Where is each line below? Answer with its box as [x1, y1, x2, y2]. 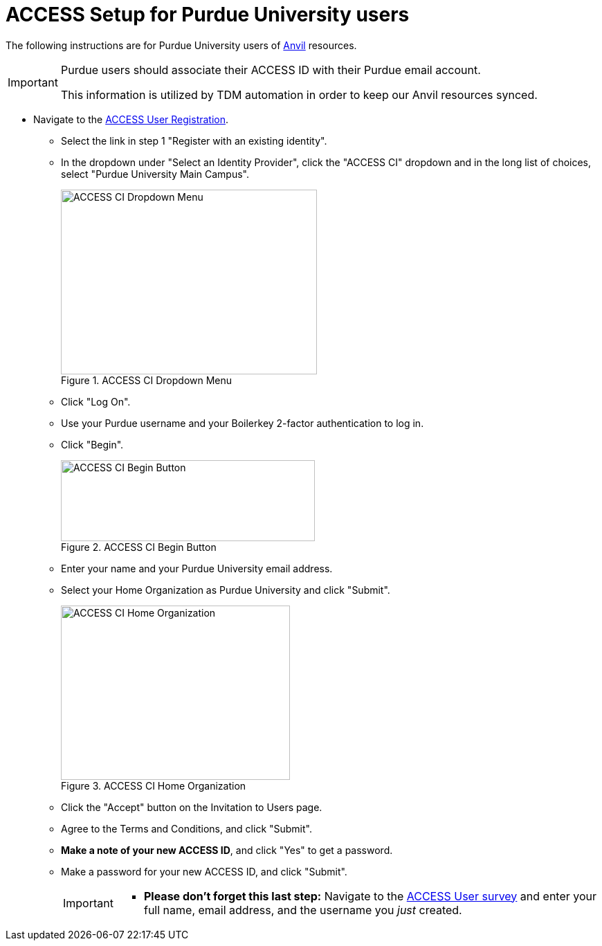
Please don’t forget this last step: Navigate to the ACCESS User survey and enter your [143, 889, 597, 903]
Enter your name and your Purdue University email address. [61, 562, 333, 574]
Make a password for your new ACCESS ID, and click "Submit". [61, 865, 347, 877]
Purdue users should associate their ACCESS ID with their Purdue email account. [60, 62, 481, 77]
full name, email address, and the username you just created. [143, 902, 462, 917]
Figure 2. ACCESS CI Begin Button [61, 540, 217, 553]
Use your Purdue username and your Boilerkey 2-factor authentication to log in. [61, 417, 424, 429]
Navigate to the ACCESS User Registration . [33, 113, 229, 125]
